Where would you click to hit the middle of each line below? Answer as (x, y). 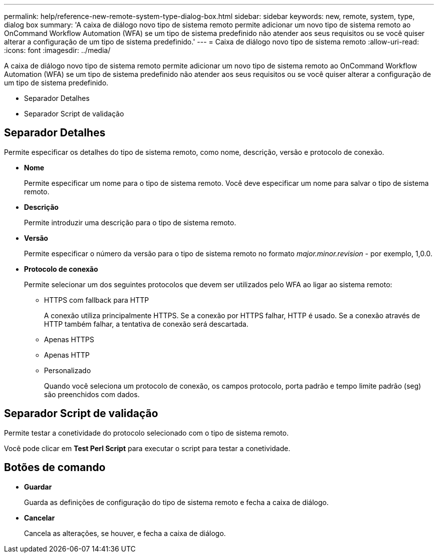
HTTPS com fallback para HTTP (96, 300)
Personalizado (67, 370)
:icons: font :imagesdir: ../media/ (57, 50)
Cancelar (39, 518)
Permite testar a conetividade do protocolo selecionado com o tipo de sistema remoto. (146, 433)
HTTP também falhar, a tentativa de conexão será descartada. (146, 324)
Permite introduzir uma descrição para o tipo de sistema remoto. (130, 222)
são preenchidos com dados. (92, 394)
